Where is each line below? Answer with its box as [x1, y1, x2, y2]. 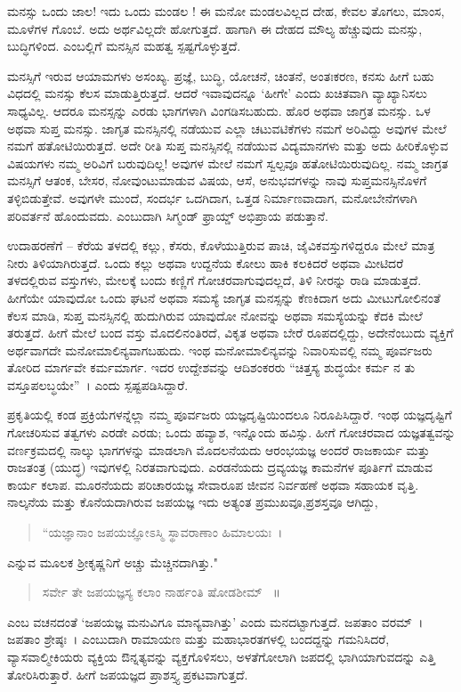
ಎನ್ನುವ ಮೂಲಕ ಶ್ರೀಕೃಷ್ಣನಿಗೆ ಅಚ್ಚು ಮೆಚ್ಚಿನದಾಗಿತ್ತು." [7, 552, 218, 571]
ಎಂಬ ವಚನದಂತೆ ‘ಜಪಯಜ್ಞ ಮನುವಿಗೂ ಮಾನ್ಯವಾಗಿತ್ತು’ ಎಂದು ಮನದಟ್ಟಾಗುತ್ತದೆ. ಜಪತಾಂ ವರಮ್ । [7, 612, 424, 631]
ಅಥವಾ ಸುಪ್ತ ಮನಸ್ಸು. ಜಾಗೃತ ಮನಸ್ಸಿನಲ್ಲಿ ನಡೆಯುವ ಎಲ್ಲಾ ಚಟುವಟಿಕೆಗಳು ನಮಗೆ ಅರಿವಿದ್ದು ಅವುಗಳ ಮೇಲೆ [7, 118, 447, 137]
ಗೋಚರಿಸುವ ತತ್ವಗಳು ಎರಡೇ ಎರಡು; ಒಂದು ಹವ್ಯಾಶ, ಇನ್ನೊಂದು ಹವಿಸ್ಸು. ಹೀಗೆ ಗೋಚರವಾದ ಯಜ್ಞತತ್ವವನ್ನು [7, 423, 456, 442]
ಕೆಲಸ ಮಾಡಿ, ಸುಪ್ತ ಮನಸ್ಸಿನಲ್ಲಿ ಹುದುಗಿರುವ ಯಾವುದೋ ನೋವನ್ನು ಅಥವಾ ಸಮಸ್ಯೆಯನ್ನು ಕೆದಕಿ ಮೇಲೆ [7, 305, 423, 324]
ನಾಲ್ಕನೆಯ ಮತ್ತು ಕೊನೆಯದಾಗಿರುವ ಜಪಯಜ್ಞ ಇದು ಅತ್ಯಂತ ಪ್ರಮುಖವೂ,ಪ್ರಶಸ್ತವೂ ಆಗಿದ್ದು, [7, 493, 378, 511]
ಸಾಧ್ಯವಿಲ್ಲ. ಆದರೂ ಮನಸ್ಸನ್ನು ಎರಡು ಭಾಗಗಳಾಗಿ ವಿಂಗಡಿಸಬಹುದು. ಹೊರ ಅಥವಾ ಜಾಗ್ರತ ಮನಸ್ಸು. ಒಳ [7, 101, 431, 119]
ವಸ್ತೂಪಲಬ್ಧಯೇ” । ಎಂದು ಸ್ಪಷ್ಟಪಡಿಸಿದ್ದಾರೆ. [7, 375, 189, 394]
